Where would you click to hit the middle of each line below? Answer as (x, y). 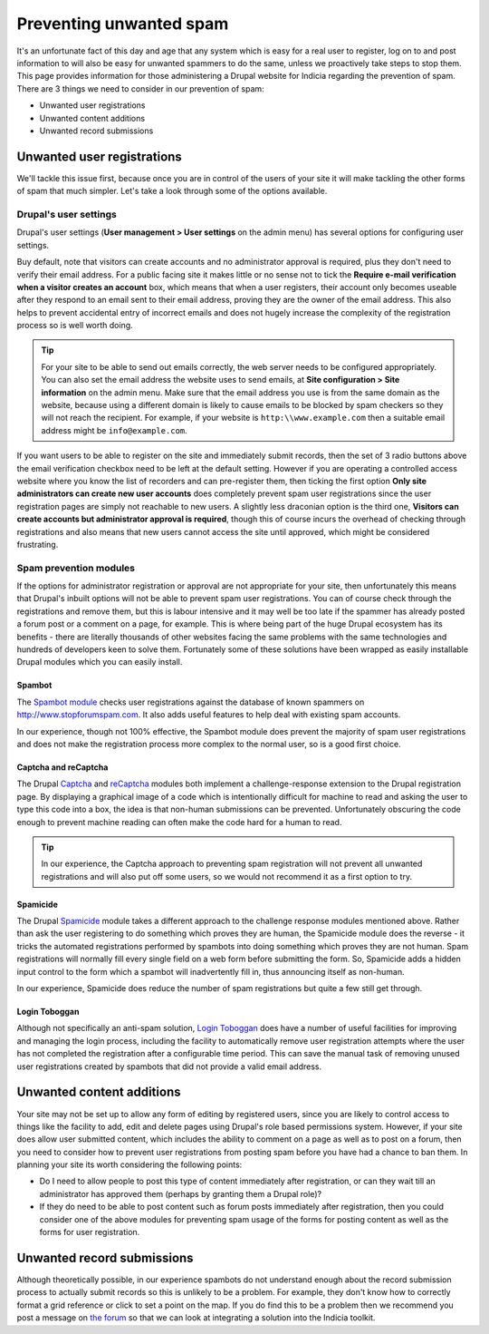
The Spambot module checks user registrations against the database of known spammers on (191, 702)
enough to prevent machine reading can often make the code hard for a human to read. (179, 822)
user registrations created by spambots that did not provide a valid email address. (169, 1066)
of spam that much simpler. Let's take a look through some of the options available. (172, 191)
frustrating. (38, 544)
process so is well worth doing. (75, 326)
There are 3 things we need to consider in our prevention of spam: (140, 88)
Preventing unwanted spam (123, 24)
